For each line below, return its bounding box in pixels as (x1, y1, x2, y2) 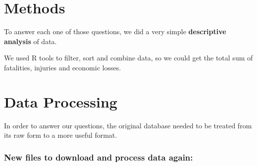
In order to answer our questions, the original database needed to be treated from (4, 120, 252, 130)
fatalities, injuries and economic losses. (4, 62, 121, 72)
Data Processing (4, 91, 117, 111)
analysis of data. (4, 36, 57, 46)
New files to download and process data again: (4, 151, 193, 163)
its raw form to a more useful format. (4, 130, 117, 140)
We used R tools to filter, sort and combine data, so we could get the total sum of (4, 53, 253, 63)
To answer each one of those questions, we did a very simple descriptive (4, 26, 226, 37)
